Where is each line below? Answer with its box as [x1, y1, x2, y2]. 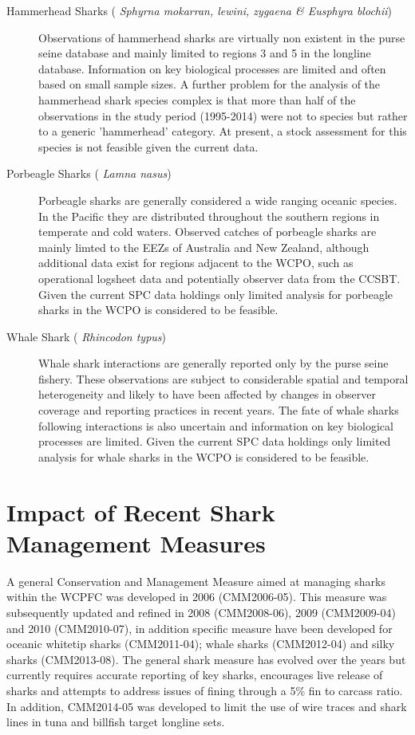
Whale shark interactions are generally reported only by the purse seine [38, 355, 389, 371]
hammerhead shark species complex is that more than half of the [38, 91, 356, 108]
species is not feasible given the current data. [38, 138, 259, 155]
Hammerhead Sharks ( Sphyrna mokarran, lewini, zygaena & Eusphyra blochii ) [6, 2, 393, 18]
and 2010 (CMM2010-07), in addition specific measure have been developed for [6, 619, 393, 636]
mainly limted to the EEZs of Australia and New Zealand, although [38, 238, 370, 255]
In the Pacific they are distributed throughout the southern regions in [38, 207, 380, 224]
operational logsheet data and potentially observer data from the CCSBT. [38, 269, 401, 286]
